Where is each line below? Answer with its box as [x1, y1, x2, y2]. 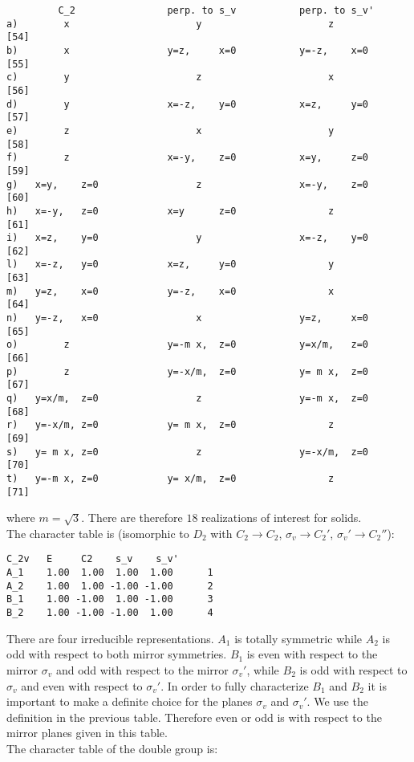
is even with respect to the [246, 646, 378, 662]
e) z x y [6, 124, 335, 137]
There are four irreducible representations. [6, 630, 214, 646]
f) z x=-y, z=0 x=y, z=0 [6, 152, 369, 164]
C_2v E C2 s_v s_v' [6, 553, 179, 565]
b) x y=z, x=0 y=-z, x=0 [6, 44, 369, 56]
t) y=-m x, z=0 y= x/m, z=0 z [6, 472, 335, 484]
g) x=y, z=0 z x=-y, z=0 [6, 178, 369, 190]
